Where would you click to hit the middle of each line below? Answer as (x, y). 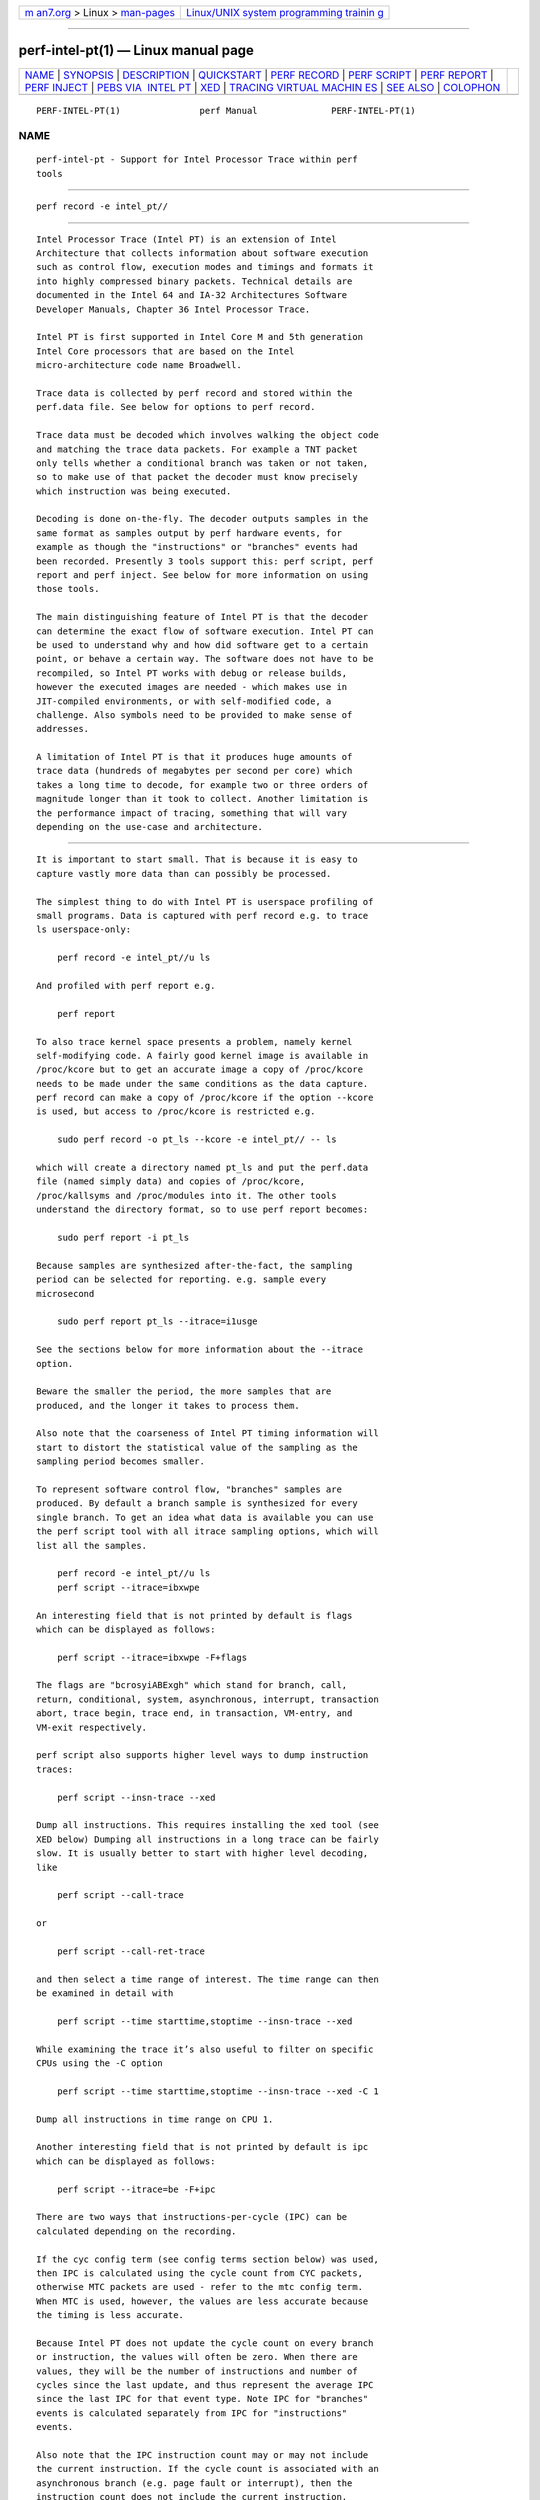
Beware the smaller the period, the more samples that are (184, 1391)
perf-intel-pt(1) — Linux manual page (136, 50)
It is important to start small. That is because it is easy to (197, 859)
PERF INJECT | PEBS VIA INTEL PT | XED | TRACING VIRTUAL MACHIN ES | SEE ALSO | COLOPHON (262, 87)
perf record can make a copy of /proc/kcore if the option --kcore (205, 1098)
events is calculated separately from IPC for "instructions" (192, 2413)
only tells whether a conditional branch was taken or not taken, (202, 463)
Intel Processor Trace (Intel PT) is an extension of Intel (186, 239)
